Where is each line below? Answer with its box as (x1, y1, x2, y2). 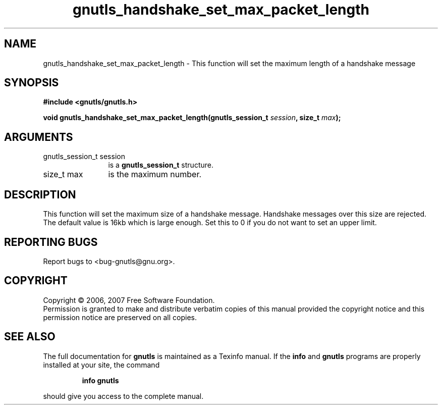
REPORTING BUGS (4, 235, 98, 248)
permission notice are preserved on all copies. (43, 313, 197, 322)
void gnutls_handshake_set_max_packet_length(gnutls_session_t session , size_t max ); (43, 113, 341, 122)
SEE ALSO (4, 330, 56, 343)
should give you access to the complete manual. (43, 391, 204, 400)
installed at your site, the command (43, 360, 160, 369)
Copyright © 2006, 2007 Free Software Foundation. (43, 295, 215, 304)
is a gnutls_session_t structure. (108, 161, 213, 170)
